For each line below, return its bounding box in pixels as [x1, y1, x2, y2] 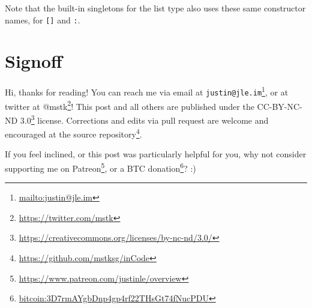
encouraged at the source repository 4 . [5, 126, 142, 140]
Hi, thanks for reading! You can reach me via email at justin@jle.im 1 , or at [5, 84, 289, 98]
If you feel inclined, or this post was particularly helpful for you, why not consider [5, 148, 307, 160]
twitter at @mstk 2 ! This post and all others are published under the [5, 98, 254, 112]
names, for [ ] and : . [5, 13, 80, 26]
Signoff [5, 49, 62, 73]
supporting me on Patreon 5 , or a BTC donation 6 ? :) [5, 160, 196, 174]
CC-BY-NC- [257, 100, 302, 112]
